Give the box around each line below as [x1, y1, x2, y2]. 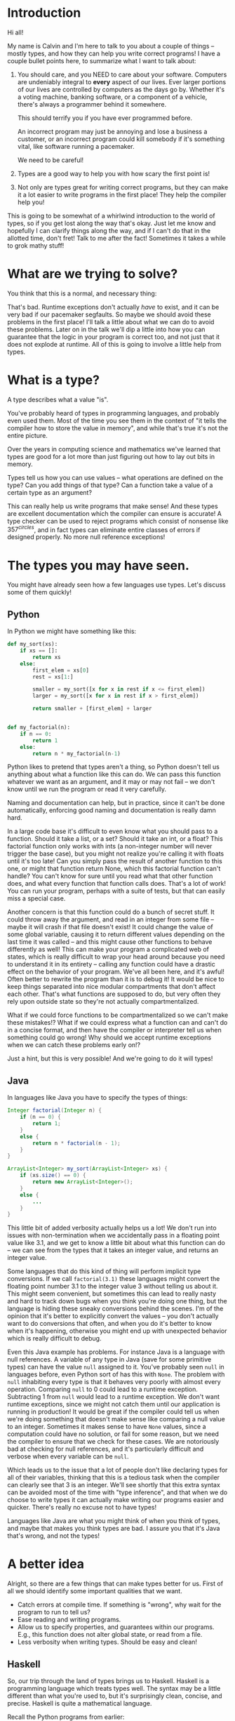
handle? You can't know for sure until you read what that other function [7, 872, 213, 880]
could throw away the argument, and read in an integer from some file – [7, 915, 215, 924]
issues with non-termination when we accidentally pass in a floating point [7, 1231, 220, 1240]
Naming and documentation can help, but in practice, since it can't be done [7, 799, 225, 807]
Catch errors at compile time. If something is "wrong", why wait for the [17, 1600, 222, 1609]
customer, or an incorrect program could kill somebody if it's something [17, 135, 225, 143]
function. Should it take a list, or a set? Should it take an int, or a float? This [7, 835, 223, 843]
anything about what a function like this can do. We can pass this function [7, 770, 221, 778]
